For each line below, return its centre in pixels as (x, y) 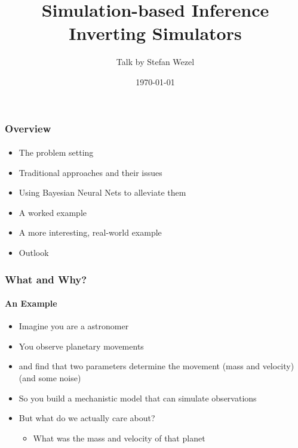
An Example (31, 303)
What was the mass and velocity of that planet (119, 438)
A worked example (53, 212)
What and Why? (46, 279)
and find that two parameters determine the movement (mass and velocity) (156, 366)
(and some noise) (50, 378)
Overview (28, 128)
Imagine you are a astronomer (74, 326)
